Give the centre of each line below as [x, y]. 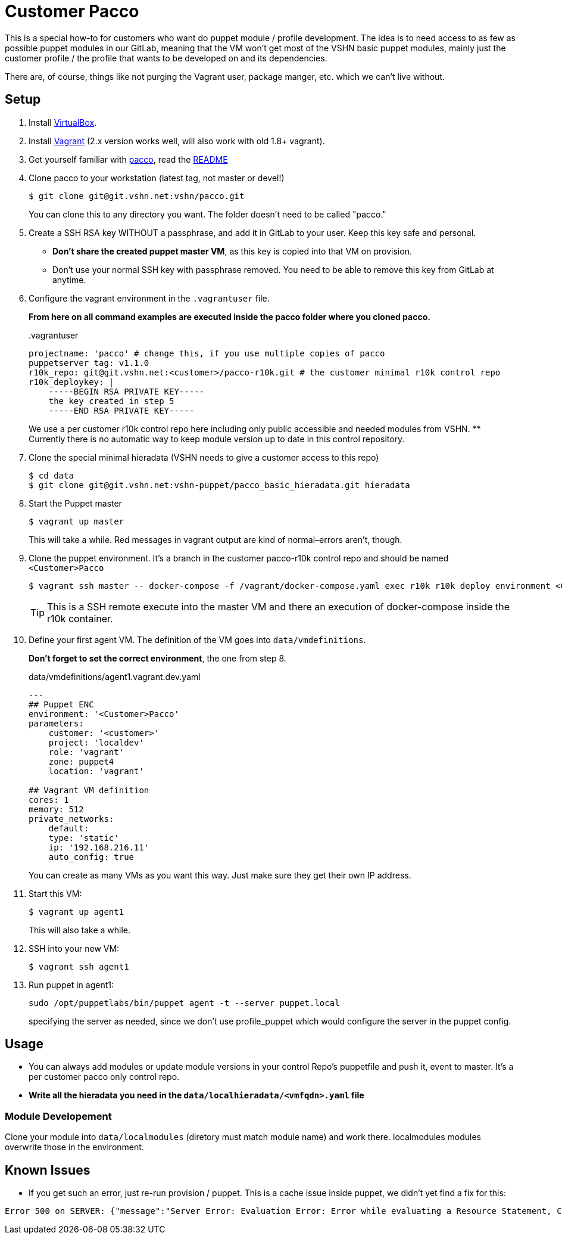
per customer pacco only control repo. [104, 1077]
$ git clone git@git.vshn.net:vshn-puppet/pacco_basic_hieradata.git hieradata [219, 485]
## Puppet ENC [61, 704]
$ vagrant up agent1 [77, 912]
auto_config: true [91, 857]
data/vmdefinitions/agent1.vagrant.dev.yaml [115, 676]
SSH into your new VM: [74, 948]
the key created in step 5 [111, 401]
